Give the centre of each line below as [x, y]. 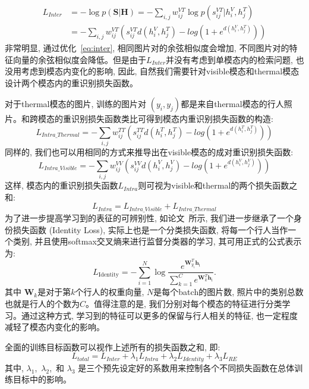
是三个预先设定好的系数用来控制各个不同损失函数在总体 [186, 367]
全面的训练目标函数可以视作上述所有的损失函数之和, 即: [113, 346]
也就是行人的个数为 [42, 303]
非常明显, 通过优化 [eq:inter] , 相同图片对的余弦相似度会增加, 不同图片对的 [147, 48]
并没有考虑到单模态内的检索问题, [229, 59]
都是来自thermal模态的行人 [232, 104]
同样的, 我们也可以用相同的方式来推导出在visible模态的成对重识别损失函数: [149, 152]
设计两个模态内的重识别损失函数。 [71, 82]
